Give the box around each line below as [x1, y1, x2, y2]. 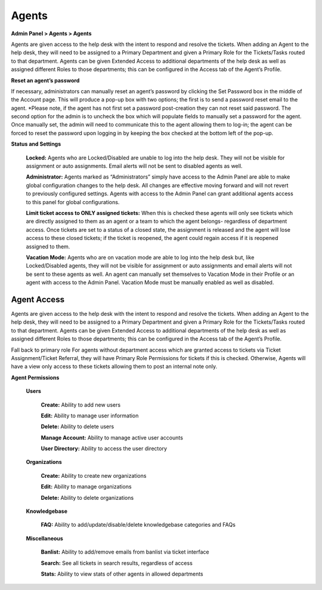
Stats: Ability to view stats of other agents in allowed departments [41, 570, 203, 577]
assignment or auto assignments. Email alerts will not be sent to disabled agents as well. [26, 162, 243, 170]
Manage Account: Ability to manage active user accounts [41, 434, 183, 441]
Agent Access [11, 294, 65, 305]
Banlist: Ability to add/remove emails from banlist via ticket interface [41, 548, 210, 555]
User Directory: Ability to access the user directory [41, 445, 167, 452]
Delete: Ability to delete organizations [41, 494, 134, 501]
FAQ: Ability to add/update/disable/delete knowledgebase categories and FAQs [41, 521, 236, 528]
